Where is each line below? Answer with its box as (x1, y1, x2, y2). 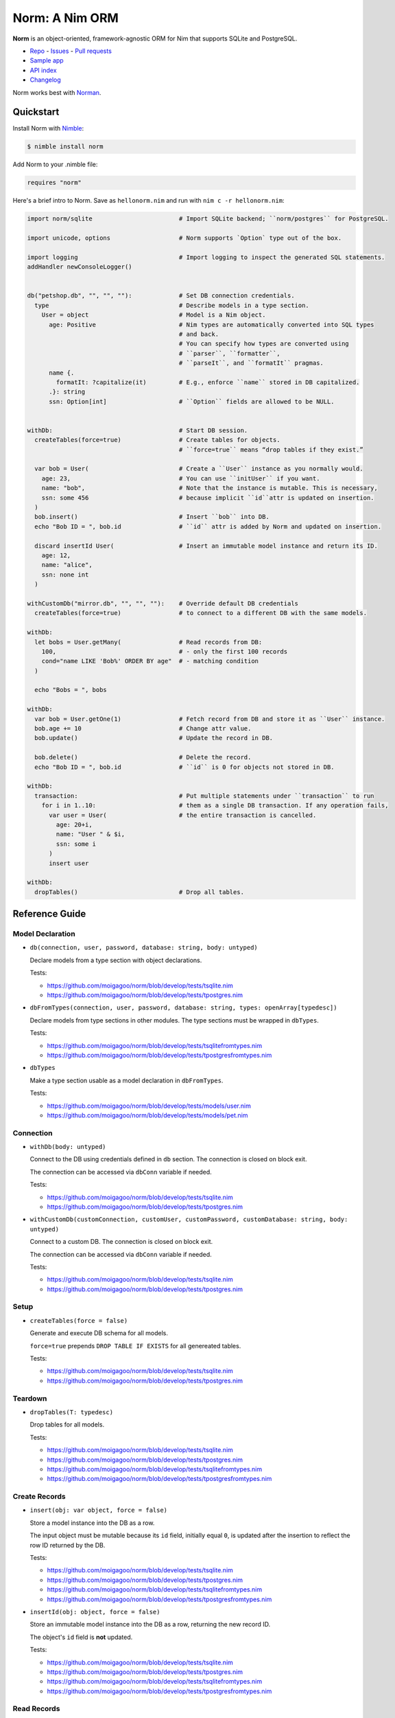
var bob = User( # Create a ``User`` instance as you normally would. (34, 465, 363, 473)
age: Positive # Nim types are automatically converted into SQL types (49, 320, 374, 328)
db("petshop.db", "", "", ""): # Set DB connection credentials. (27, 292, 295, 300)
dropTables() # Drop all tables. (34, 888, 245, 896)
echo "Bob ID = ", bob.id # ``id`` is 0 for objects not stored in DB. (34, 763, 335, 771)
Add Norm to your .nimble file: (12, 160, 98, 168)
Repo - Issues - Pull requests (29, 47, 112, 55)
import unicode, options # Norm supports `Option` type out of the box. (27, 234, 342, 242)
